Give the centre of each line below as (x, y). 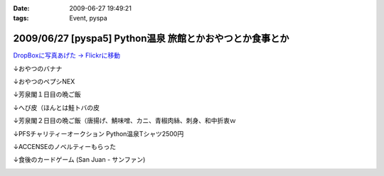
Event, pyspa (89, 18)
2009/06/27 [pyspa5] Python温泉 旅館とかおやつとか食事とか (151, 39)
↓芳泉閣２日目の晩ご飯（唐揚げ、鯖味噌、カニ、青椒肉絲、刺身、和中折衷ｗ (124, 121)
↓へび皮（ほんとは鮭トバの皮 (56, 107)
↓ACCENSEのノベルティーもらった (65, 147)
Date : (21, 8)
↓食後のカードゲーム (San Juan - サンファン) (79, 160)
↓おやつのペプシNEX (44, 82)
